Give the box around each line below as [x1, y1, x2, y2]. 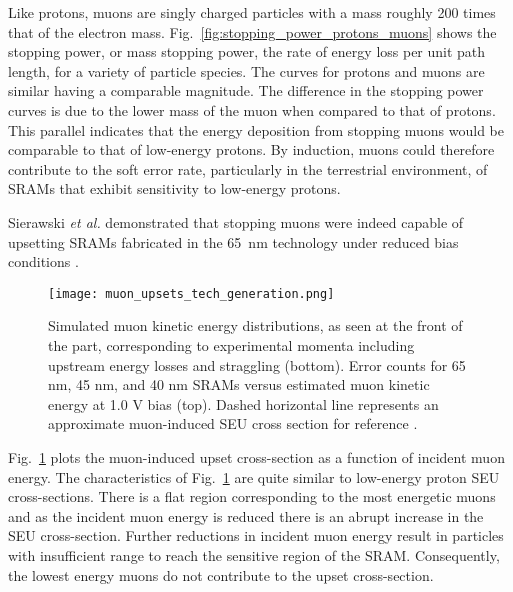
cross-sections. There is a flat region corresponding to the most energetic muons [8, 486, 496, 507]
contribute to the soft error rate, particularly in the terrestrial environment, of [8, 158, 488, 179]
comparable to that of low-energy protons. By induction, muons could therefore [8, 139, 495, 160]
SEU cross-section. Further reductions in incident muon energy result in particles [8, 525, 504, 546]
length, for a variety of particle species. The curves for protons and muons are [8, 60, 485, 81]
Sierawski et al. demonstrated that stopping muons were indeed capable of [8, 211, 464, 232]
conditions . [8, 251, 79, 272]
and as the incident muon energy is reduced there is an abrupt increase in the [8, 505, 484, 526]
